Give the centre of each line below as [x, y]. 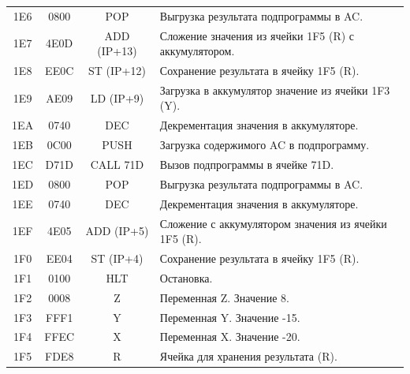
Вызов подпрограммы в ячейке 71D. [247, 164]
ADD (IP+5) [117, 231]
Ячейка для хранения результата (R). [248, 356]
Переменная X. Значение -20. [230, 337]
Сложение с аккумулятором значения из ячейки [273, 223]
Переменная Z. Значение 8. [224, 297]
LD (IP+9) [117, 97]
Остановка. [186, 277]
